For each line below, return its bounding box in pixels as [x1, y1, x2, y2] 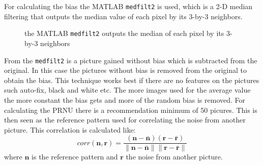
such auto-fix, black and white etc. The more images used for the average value [4, 85, 251, 95]
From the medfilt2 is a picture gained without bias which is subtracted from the [4, 55, 257, 65]
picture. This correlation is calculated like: [4, 124, 136, 135]
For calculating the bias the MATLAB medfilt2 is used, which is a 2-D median [4, 1, 253, 11]
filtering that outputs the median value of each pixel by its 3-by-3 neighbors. [4, 11, 243, 21]
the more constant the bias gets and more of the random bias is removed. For [4, 94, 246, 105]
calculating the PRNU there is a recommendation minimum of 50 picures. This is [4, 104, 257, 115]
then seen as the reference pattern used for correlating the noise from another [4, 114, 246, 125]
